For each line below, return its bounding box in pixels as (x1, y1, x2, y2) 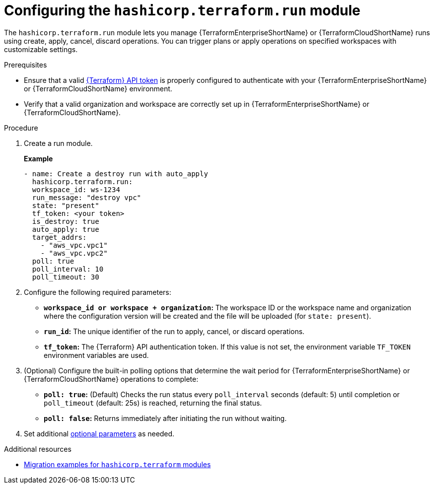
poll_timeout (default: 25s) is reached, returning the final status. (44, 398, 262, 407)
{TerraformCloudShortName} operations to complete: (24, 374, 199, 383)
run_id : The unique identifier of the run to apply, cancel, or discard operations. (44, 327, 305, 336)
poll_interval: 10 (32, 265, 104, 273)
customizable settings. (4, 45, 78, 54)
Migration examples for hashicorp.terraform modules (24, 460, 211, 469)
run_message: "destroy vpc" (32, 193, 142, 202)
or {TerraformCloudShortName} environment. (24, 84, 172, 93)
